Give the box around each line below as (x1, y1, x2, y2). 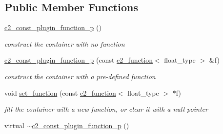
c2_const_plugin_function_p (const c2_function (4, 55, 153, 65)
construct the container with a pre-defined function (4, 71, 156, 81)
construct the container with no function (4, 38, 125, 49)
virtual (4, 120, 24, 130)
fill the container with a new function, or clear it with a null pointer (4, 104, 208, 114)
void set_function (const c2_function (4, 87, 116, 98)
